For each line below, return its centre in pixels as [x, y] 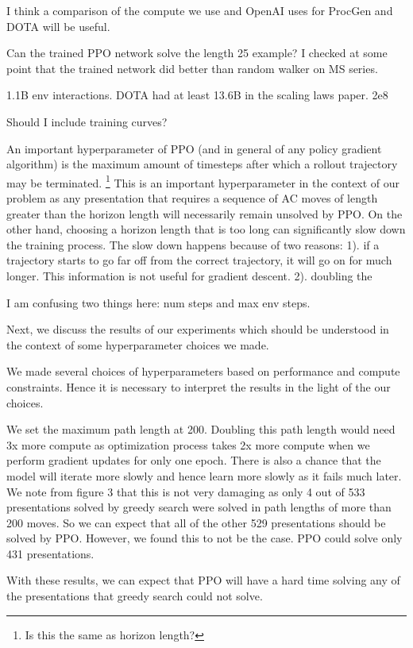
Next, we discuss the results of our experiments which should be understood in [198, 329]
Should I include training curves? [87, 121]
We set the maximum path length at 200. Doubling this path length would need [201, 429]
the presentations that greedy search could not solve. [135, 596]
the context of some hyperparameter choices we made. [138, 344]
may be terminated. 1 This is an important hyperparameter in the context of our [203, 181]
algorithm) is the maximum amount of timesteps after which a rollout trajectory [202, 164]
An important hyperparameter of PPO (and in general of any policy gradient [194, 148]
